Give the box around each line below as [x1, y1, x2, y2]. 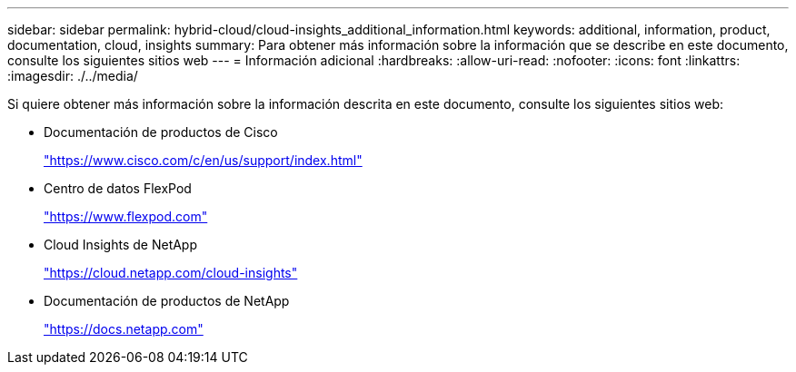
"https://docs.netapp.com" [44, 321, 204, 337]
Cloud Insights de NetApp [44, 237, 198, 252]
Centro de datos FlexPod [44, 181, 192, 196]
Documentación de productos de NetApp [44, 293, 290, 308]
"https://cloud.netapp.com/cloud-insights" [44, 265, 298, 280]
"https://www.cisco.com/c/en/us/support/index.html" [44, 152, 363, 168]
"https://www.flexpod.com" [44, 209, 208, 224]
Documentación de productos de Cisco [44, 124, 278, 140]
